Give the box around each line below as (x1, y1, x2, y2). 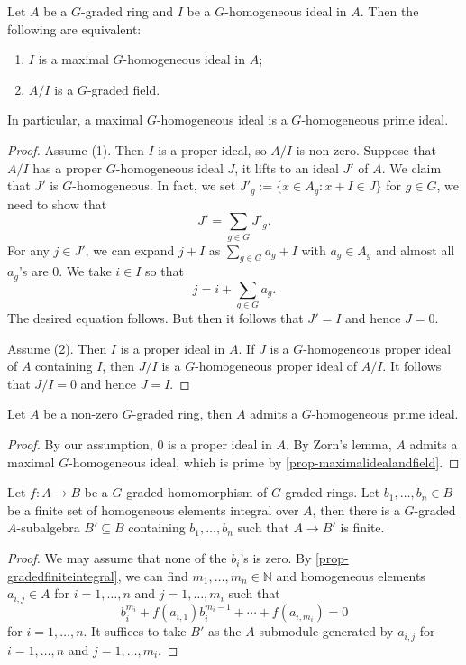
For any (7, 240, 50, 259)
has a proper (32, 158, 103, 177)
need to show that (7, 194, 107, 213)
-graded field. (87, 79, 160, 98)
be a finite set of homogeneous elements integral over (7, 500, 299, 519)
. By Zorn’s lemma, (285, 435, 392, 454)
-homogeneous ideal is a (156, 110, 288, 129)
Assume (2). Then (7, 338, 107, 357)
